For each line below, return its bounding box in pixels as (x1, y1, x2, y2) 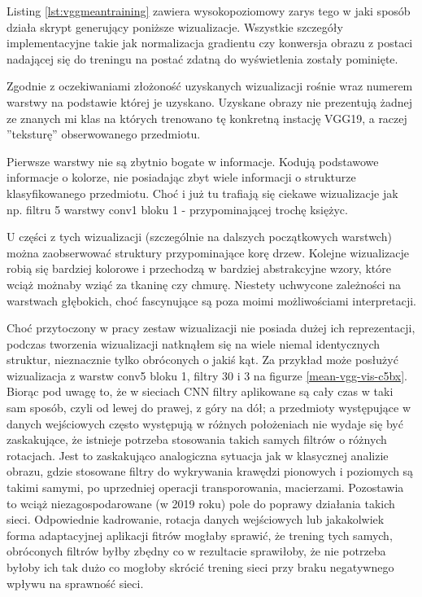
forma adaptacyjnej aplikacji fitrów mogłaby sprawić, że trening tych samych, (7, 526, 393, 543)
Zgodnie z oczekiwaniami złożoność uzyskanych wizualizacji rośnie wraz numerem (7, 77, 413, 94)
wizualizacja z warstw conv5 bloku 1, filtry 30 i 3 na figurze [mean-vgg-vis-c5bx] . (7, 367, 407, 384)
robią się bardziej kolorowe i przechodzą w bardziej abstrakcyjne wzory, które (7, 260, 391, 277)
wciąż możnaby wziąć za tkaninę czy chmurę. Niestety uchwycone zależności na (7, 275, 402, 292)
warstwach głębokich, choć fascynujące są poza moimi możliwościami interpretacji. (7, 292, 417, 309)
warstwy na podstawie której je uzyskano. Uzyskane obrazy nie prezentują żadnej (7, 93, 413, 110)
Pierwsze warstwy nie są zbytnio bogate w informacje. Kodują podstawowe (7, 152, 379, 169)
